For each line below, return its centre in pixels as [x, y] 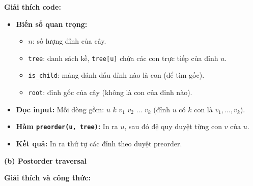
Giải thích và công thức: [48, 178]
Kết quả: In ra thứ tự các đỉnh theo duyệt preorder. [99, 143]
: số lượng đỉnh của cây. [69, 41]
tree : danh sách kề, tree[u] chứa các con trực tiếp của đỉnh [123, 58]
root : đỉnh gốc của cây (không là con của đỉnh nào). [110, 92]
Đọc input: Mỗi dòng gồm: [60, 109]
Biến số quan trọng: [52, 24]
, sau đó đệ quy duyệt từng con [173, 126]
